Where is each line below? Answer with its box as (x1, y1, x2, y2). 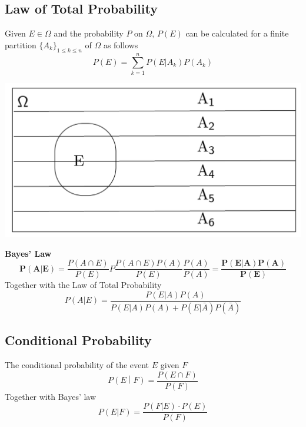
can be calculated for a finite (185, 27, 289, 39)
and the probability (54, 27, 124, 39)
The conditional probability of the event (5, 359, 149, 371)
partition (5, 38, 36, 51)
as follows (103, 38, 138, 51)
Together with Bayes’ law (5, 390, 97, 402)
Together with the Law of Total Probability (5, 279, 162, 291)
